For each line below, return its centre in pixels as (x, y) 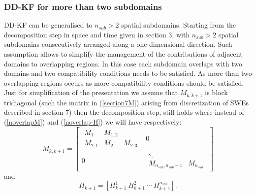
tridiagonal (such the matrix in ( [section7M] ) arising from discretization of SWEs (127, 102)
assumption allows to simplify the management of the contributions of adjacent (123, 54)
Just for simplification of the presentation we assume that (91, 92)
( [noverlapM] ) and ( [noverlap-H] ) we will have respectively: (93, 122)
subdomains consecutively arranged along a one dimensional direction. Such (118, 44)
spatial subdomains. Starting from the (179, 25)
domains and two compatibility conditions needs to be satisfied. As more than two (128, 73)
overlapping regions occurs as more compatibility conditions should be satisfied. (124, 82)
